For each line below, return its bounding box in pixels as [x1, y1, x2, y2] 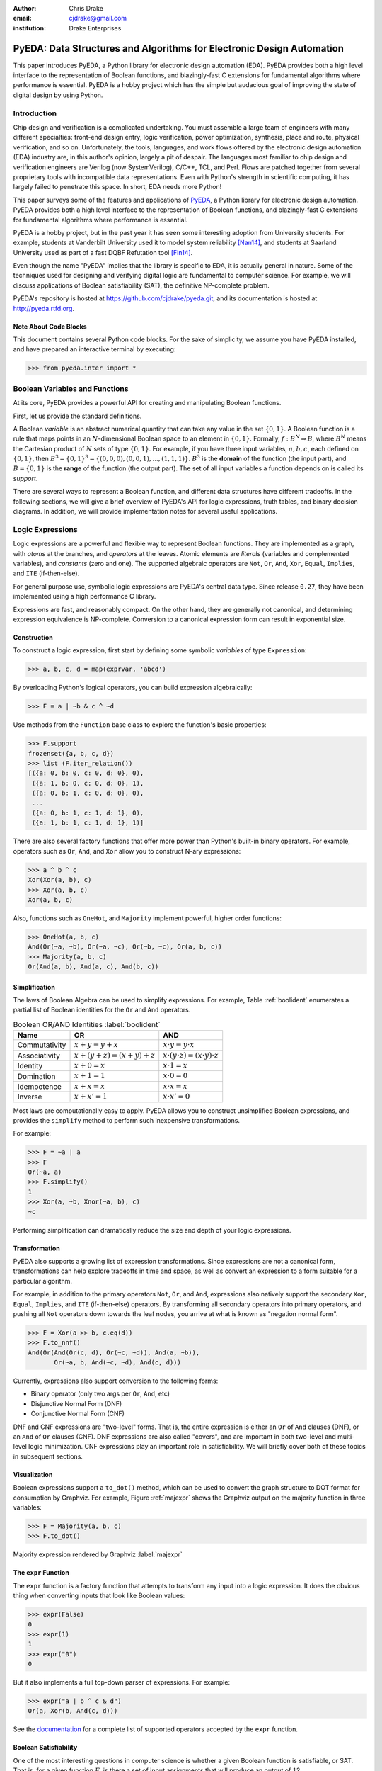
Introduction [13, 108, 57, 118]
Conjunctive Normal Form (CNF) [30, 1410, 125, 1418]
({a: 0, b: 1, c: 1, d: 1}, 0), [32, 808, 144, 817]
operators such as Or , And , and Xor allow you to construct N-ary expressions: [13, 847, 241, 855]
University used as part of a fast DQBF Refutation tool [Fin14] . [13, 248, 193, 256]
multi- [337, 1432, 355, 1441]
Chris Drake [69, 4, 104, 12]
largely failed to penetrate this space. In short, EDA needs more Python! [13, 183, 222, 191]
